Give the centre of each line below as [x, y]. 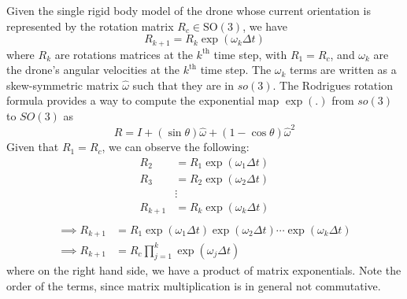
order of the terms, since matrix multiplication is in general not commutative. [194, 285]
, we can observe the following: [176, 147]
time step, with [250, 54]
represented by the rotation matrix [90, 26]
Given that [33, 147]
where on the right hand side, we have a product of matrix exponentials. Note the [204, 270]
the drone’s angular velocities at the [93, 70]
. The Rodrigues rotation [333, 85]
